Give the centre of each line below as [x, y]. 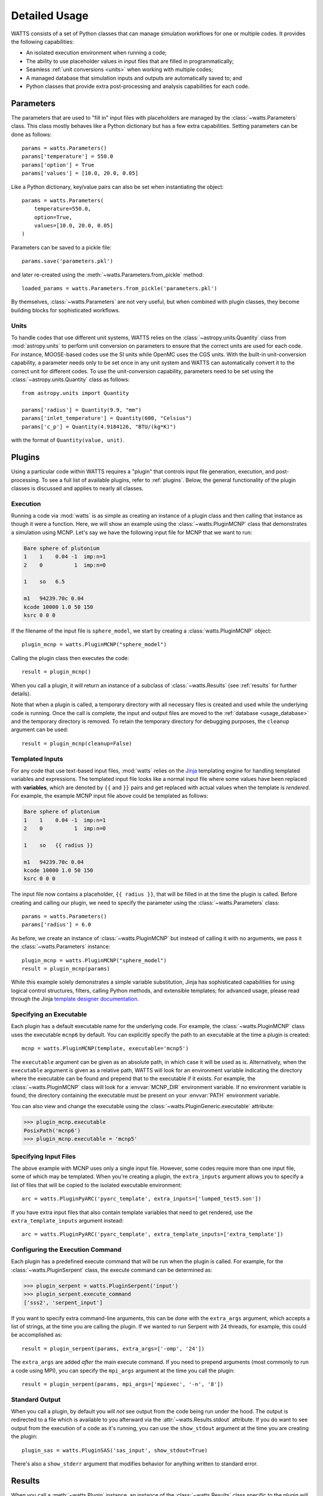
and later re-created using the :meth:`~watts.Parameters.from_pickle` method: [107, 275]
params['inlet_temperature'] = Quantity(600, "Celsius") [107, 418]
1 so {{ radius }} [59, 845]
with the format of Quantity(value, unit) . [68, 440]
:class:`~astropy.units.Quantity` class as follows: [70, 379]
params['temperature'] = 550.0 [68, 156]
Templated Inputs [37, 759]
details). [21, 694]
